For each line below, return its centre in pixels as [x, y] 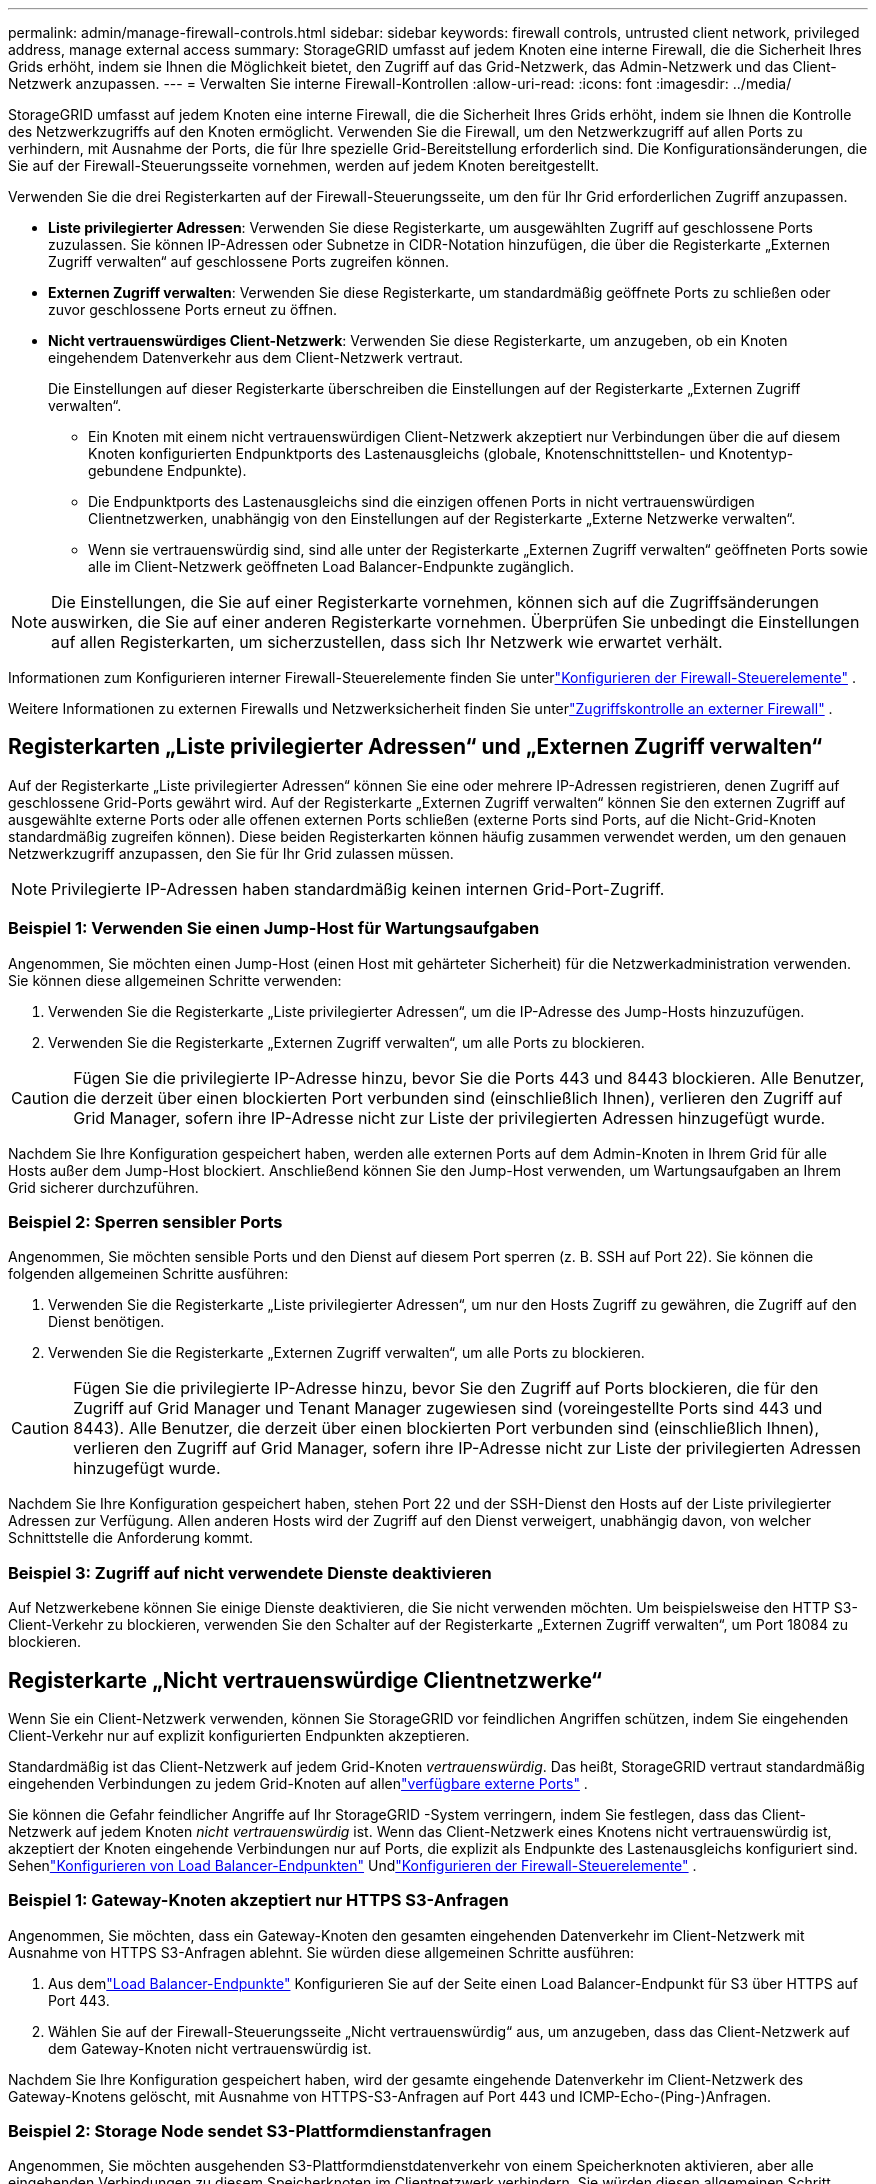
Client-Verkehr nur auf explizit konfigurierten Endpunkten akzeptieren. [239, 1735]
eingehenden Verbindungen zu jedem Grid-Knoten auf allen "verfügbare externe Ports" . [298, 1783]
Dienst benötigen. [106, 1322]
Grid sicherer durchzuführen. [103, 1187]
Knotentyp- [756, 453]
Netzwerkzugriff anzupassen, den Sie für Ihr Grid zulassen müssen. [231, 853]
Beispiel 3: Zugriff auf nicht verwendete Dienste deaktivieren [250, 1572]
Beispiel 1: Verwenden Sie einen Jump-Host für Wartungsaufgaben [274, 928]
